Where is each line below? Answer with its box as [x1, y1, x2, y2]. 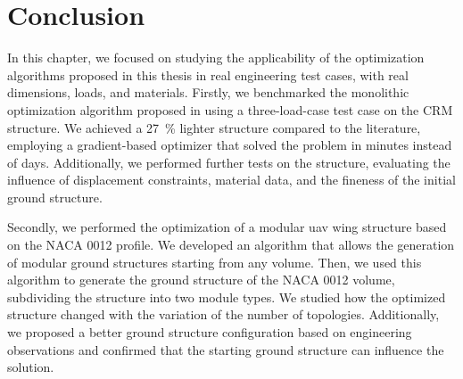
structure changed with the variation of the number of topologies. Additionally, [7, 305, 440, 324]
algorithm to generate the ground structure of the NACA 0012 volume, [7, 270, 395, 289]
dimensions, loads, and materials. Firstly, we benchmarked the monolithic [7, 83, 409, 102]
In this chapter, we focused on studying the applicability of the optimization [7, 48, 425, 67]
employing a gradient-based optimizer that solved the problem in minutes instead [7, 136, 452, 154]
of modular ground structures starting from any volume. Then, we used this [7, 252, 422, 271]
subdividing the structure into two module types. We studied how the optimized [7, 287, 446, 306]
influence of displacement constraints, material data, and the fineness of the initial [7, 170, 456, 189]
